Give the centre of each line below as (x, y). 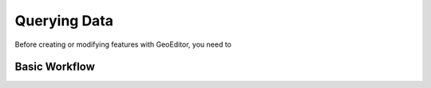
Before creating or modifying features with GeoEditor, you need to (123, 44)
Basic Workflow (55, 67)
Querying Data (64, 21)
